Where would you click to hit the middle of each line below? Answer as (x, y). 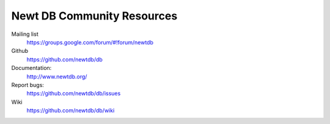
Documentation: (31, 68)
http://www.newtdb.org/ (57, 77)
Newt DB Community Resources (94, 16)
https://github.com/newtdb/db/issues (74, 94)
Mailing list (25, 34)
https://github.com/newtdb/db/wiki (71, 111)
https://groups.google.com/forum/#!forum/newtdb (90, 42)
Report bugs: (28, 84)
